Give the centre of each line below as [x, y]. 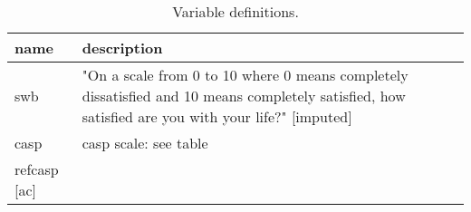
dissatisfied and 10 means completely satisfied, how [244, 96]
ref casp [37, 169]
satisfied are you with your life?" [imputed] [217, 116]
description [122, 48]
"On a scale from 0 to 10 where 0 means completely [245, 75]
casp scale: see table [145, 143]
